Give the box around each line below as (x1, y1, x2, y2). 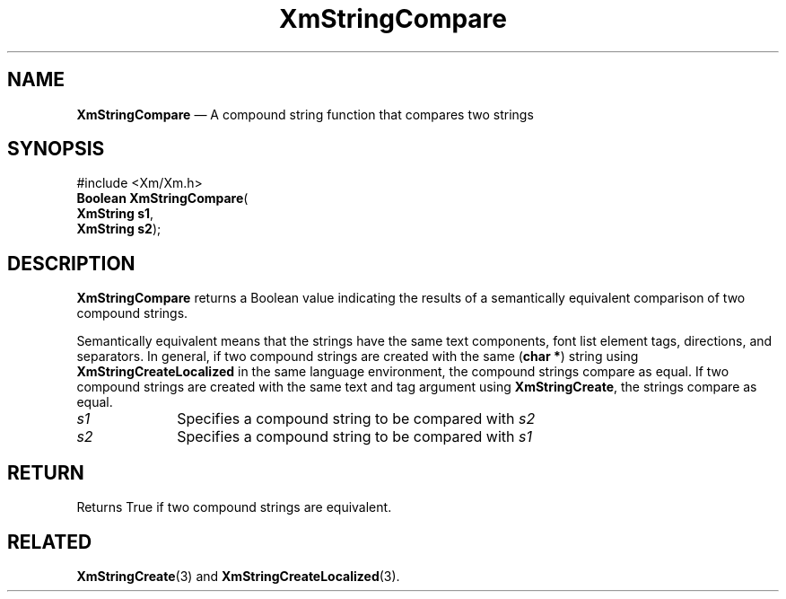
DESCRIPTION (7, 251, 135, 275)
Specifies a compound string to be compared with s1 (177, 427, 532, 446)
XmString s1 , (76, 206, 154, 222)
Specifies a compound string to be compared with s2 (177, 410, 536, 428)
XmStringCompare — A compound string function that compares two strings (76, 106, 534, 122)
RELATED (7, 530, 92, 553)
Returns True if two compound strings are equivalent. (76, 499, 392, 515)
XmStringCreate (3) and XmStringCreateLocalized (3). (76, 568, 400, 584)
